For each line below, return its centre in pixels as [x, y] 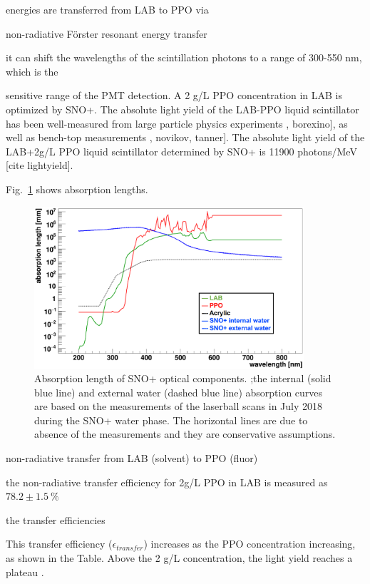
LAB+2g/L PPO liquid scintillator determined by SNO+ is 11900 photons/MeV [181, 151]
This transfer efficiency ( [59, 544]
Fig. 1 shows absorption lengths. [77, 189]
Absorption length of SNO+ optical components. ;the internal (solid [183, 378]
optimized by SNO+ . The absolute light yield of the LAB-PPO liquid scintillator [183, 109]
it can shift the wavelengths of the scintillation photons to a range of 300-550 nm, [184, 57]
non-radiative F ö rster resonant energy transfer [107, 33]
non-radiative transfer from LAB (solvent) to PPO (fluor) [132, 458]
